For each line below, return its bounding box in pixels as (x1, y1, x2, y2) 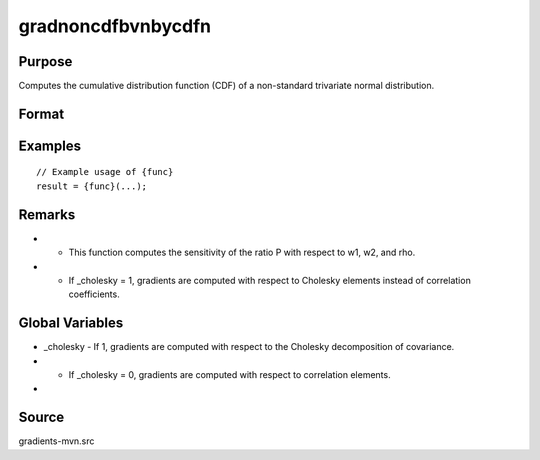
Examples (18, 137, 82, 154)
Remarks (18, 206, 76, 223)
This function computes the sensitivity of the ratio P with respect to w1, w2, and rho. (68, 246, 416, 259)
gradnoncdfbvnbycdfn (18, 15, 212, 37)
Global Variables (18, 315, 124, 332)
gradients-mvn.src (18, 435, 95, 447)
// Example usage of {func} (36, 166, 174, 178)
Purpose (18, 53, 73, 70)
